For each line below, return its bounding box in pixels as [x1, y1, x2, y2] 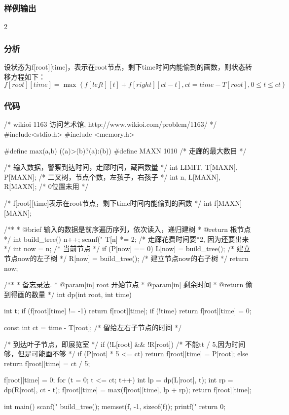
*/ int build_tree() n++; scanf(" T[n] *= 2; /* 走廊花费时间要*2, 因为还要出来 [4, 233, 249, 244]
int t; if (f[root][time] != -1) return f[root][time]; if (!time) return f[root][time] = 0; [4, 305, 252, 316]
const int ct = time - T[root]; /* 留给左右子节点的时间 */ [4, 322, 182, 332]
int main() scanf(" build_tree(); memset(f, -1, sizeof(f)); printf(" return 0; [4, 401, 226, 411]
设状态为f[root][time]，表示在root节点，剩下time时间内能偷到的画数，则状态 [4, 62, 245, 72]
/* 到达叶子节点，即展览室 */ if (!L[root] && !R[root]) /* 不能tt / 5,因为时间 [4, 339, 246, 349]
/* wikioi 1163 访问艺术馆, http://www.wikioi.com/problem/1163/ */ [4, 119, 217, 129]
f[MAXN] [214, 198, 242, 208]
